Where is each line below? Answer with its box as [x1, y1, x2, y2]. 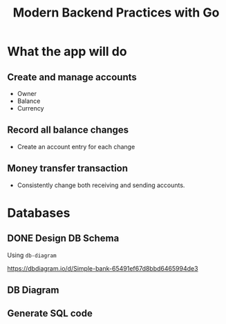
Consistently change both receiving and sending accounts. [17, 181, 185, 189]
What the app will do [7, 44, 127, 59]
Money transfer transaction [7, 162, 129, 174]
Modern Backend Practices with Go [12, 5, 220, 21]
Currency [17, 104, 44, 112]
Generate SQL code [7, 307, 93, 319]
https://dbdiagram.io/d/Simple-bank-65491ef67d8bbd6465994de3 [7, 264, 198, 272]
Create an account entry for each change [17, 142, 135, 151]
